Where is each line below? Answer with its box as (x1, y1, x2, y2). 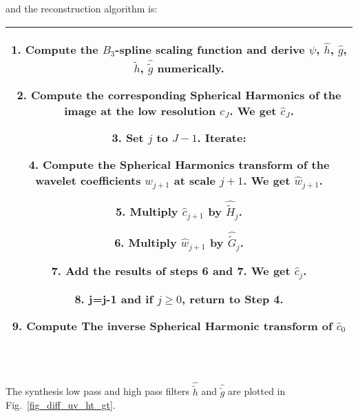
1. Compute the (11, 41, 98, 57)
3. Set (112, 129, 144, 145)
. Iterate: (197, 129, 246, 145)
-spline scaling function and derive (115, 41, 305, 57)
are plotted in (228, 384, 286, 398)
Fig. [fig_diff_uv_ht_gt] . (6, 398, 116, 412)
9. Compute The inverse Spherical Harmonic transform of (12, 317, 333, 334)
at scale (173, 172, 215, 188)
